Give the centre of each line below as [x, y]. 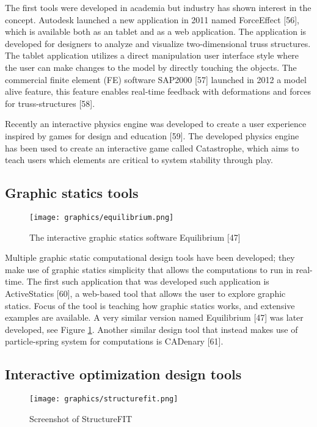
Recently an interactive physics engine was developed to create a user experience [156, 124]
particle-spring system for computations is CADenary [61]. [114, 341]
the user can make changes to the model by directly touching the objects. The [151, 67]
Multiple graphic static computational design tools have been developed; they [150, 257]
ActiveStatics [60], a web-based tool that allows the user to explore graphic [145, 293]
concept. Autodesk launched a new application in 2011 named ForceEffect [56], [152, 19]
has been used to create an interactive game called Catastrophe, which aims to [152, 148]
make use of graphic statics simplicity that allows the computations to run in [149, 269]
